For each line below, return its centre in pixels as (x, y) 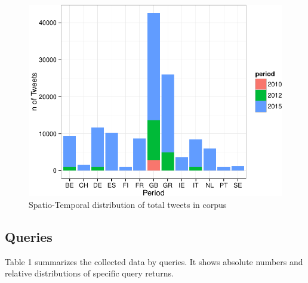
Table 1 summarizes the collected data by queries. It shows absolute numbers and (154, 261)
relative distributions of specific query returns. (89, 273)
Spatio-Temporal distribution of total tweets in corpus (128, 204)
